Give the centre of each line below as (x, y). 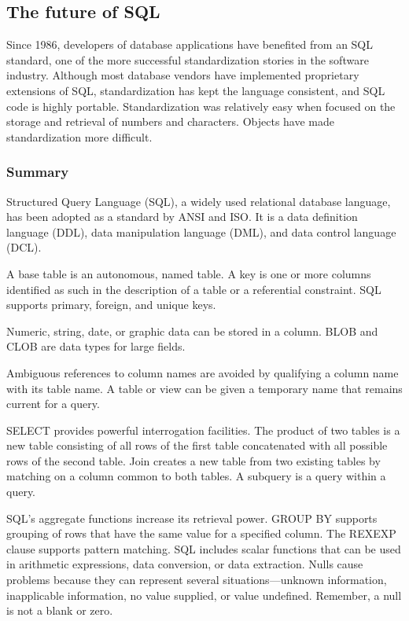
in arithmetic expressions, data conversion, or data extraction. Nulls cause (185, 564)
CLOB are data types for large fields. (96, 346)
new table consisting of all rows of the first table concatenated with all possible (197, 445)
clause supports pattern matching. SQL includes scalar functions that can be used (204, 548)
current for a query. (53, 404)
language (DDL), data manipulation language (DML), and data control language (201, 231)
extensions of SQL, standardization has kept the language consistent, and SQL (196, 90)
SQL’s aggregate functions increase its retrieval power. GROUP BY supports (192, 518)
